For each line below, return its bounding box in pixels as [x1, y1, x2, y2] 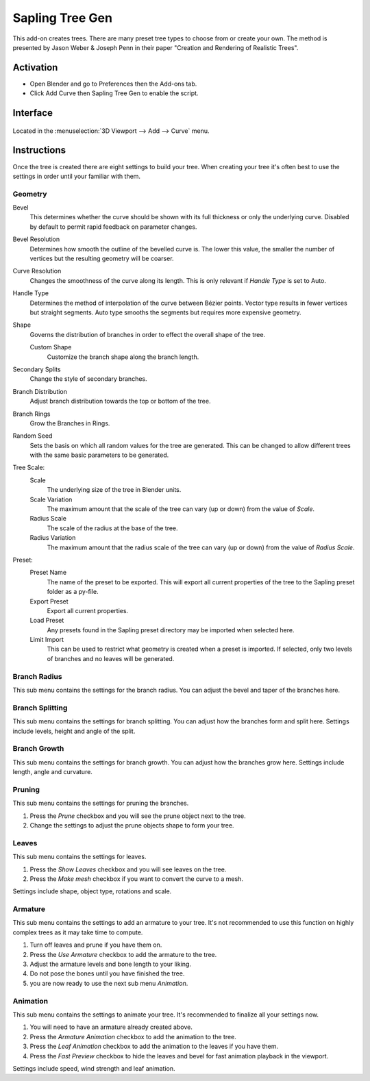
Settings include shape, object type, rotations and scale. [12, 887, 172, 895]
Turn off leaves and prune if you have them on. [29, 941, 162, 949]
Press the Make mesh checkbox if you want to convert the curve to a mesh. [29, 874, 243, 883]
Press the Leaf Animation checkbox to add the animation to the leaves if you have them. [29, 1042, 279, 1051]
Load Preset [29, 617, 64, 625]
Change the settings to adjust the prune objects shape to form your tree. [29, 821, 234, 829]
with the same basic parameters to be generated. [29, 451, 169, 459]
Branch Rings [12, 410, 51, 418]
